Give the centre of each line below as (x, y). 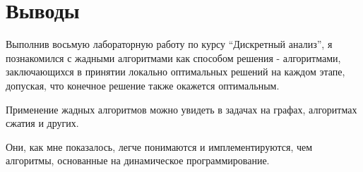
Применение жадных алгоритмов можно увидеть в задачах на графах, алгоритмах (181, 109)
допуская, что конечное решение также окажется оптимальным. (143, 85)
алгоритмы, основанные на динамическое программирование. (138, 160)
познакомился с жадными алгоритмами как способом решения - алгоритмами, (173, 57)
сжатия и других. (42, 123)
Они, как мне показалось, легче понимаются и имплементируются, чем (159, 146)
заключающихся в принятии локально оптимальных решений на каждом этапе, (175, 72)
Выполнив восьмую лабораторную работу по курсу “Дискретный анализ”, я (169, 44)
